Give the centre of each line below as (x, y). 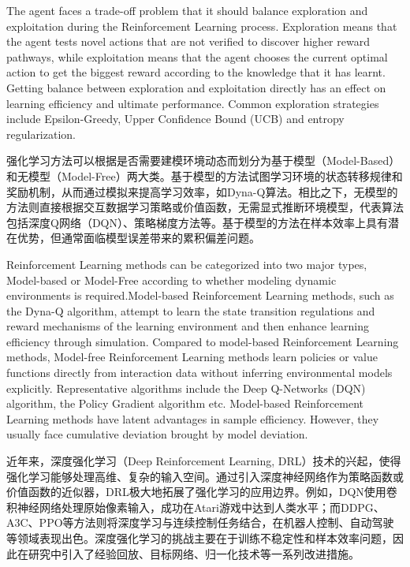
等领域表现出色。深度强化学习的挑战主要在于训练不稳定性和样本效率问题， (199, 538)
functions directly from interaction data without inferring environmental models (199, 373)
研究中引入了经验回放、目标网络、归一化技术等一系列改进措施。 (194, 553)
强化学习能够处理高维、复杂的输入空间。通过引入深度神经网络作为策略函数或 (205, 476)
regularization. (41, 134)
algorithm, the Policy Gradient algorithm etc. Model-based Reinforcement (185, 403)
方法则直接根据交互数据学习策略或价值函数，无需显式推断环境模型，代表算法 (205, 207)
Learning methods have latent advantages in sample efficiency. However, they (193, 418)
